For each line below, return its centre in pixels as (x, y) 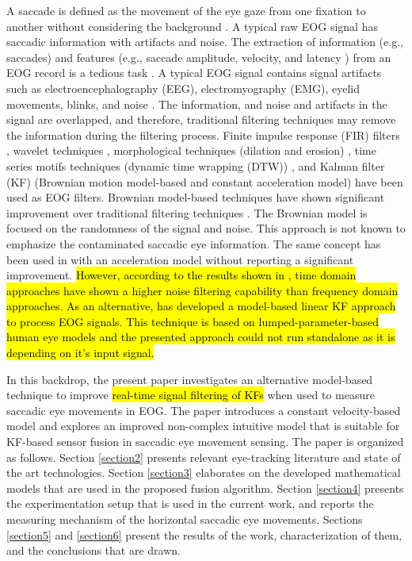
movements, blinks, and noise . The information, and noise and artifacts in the (197, 104)
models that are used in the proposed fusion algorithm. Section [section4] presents (205, 488)
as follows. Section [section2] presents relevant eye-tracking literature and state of (204, 457)
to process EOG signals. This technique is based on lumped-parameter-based (193, 321)
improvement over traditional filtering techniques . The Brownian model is (187, 212)
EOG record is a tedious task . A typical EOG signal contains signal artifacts (194, 73)
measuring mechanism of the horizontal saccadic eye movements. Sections (185, 519)
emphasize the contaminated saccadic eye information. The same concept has (194, 243)
